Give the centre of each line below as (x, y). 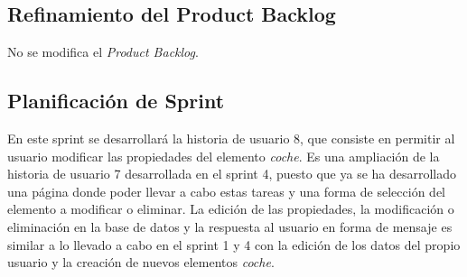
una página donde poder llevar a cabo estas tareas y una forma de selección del (226, 191)
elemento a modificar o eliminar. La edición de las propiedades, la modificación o (231, 209)
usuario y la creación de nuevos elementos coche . (141, 262)
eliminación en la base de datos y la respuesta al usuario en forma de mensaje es (230, 226)
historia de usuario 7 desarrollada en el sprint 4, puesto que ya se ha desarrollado (232, 174)
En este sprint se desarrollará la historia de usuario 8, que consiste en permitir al (231, 138)
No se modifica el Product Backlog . (103, 52)
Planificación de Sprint (116, 101)
